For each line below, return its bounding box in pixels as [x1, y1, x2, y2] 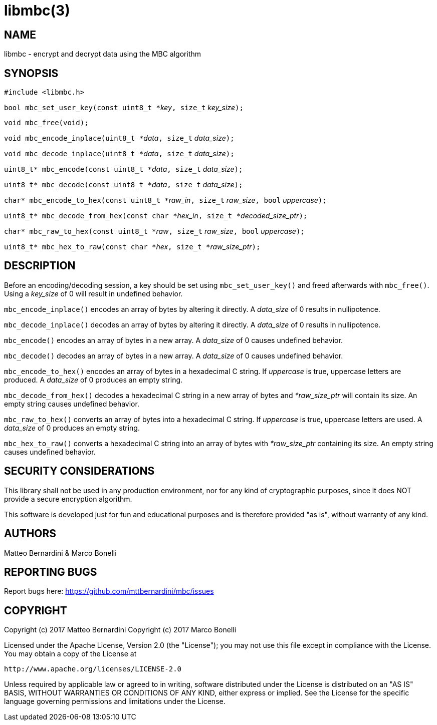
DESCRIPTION [4, 259, 76, 272]
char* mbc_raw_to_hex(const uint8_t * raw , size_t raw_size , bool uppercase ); [4, 227, 305, 236]
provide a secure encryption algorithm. [4, 494, 132, 503]
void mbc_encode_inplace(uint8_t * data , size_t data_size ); [4, 134, 235, 143]
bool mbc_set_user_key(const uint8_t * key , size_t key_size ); [4, 103, 244, 112]
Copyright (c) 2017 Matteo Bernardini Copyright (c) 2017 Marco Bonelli [4, 625, 237, 634]
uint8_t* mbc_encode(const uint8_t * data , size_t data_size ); [4, 165, 243, 174]
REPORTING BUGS [4, 565, 97, 578]
